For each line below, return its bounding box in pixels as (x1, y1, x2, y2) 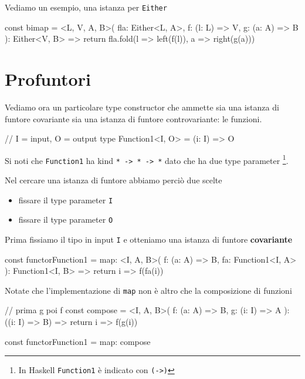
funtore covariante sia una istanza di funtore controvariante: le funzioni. (5, 112, 262, 125)
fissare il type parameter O (18, 213, 113, 226)
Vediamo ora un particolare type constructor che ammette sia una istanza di (5, 100, 279, 113)
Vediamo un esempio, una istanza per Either (5, 1, 167, 13)
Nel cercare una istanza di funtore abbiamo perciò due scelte (5, 174, 222, 186)
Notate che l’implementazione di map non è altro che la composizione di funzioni (5, 284, 292, 296)
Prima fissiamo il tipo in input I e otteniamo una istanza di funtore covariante (5, 233, 293, 245)
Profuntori (5, 67, 91, 91)
